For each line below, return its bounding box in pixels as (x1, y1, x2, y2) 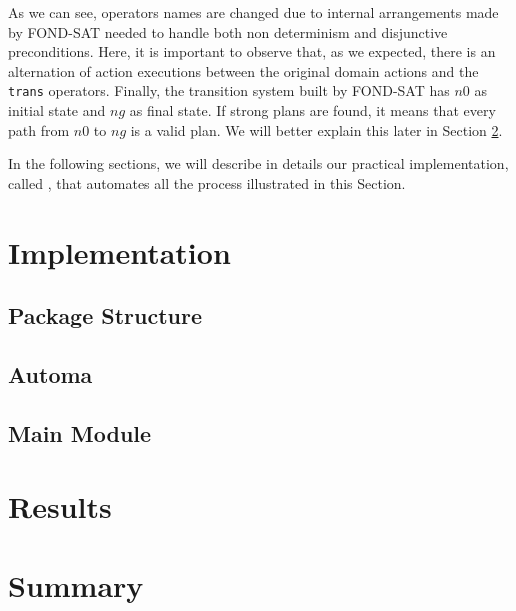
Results (8, 486, 112, 527)
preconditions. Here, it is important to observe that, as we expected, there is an (8, 41, 496, 62)
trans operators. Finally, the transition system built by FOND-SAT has (8, 80, 450, 101)
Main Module (8, 417, 152, 448)
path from (8, 119, 70, 140)
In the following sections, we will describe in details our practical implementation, (8, 153, 509, 174)
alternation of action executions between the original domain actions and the (8, 60, 479, 81)
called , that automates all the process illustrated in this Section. (8, 172, 406, 193)
